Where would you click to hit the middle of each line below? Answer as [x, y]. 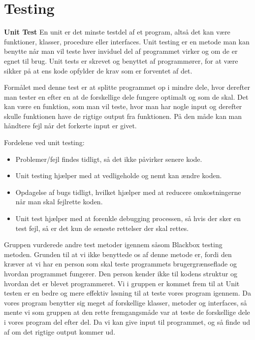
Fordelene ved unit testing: [44, 142]
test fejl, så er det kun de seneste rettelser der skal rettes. [102, 228]
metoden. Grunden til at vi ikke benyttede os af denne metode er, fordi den [118, 254]
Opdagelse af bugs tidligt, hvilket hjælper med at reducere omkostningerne [128, 192]
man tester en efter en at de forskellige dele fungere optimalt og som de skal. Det [126, 96]
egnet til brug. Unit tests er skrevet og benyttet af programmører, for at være [121, 60]
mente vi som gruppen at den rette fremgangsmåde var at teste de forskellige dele [127, 312]
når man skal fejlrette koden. [59, 202]
